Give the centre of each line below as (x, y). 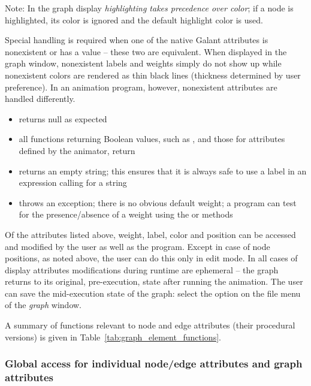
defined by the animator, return (77, 150)
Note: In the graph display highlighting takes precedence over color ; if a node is (149, 8)
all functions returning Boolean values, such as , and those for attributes (152, 139)
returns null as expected (63, 118)
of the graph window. (43, 305)
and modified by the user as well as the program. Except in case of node (138, 246)
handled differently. (40, 99)
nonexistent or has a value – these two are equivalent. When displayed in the (146, 51)
